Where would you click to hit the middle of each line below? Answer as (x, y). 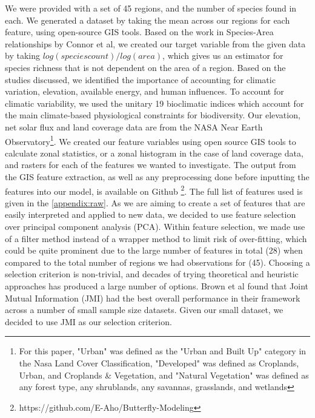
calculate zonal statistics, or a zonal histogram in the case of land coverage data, (154, 153)
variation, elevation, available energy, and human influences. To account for (144, 91)
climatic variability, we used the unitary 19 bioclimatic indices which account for (154, 103)
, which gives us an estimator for (223, 56)
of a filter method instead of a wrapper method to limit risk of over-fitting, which (156, 238)
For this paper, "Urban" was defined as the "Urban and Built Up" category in (163, 351)
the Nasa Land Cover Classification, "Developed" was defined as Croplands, (159, 362)
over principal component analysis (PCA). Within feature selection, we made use (155, 226)
